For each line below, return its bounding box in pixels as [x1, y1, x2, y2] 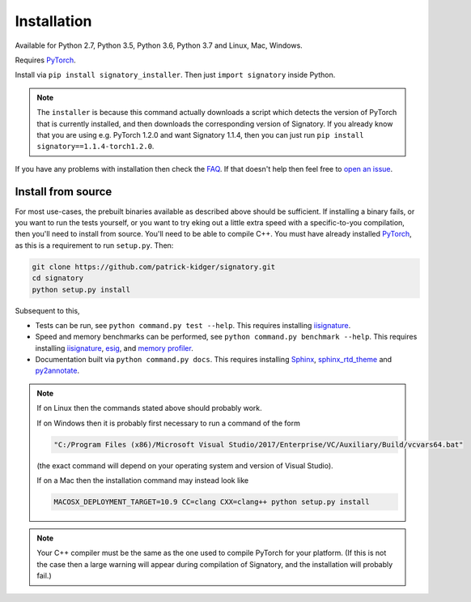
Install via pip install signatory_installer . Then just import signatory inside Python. [15, 70, 336, 80]
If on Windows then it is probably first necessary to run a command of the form [36, 418, 301, 428]
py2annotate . [35, 365, 80, 376]
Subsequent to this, [15, 305, 80, 315]
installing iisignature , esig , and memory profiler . [35, 343, 193, 352]
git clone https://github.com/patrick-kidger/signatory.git [32, 262, 276, 271]
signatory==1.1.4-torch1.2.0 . [36, 142, 155, 152]
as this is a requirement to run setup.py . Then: [15, 240, 174, 250]
